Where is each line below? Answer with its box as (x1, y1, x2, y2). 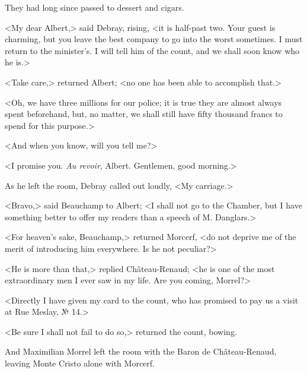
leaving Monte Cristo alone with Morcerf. (5, 357, 155, 369)
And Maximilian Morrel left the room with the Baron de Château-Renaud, (5, 345, 277, 358)
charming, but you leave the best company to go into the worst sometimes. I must (5, 33, 303, 45)
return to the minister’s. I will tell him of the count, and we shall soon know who (5, 44, 300, 56)
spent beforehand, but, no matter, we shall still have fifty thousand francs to (5, 108, 283, 120)
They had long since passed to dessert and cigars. (5, 1, 184, 13)
